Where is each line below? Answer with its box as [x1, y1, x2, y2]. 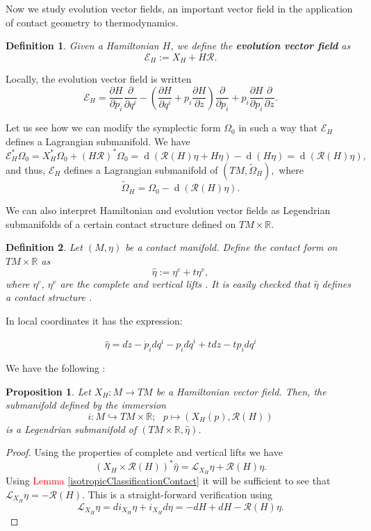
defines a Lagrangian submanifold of [64, 162, 218, 177]
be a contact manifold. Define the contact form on [125, 240, 338, 254]
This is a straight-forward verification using [88, 487, 273, 501]
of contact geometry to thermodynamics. [6, 15, 179, 29]
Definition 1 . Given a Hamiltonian [6, 38, 159, 53]
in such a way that [238, 120, 318, 135]
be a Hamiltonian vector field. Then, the [156, 384, 327, 398]
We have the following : [6, 361, 106, 375]
